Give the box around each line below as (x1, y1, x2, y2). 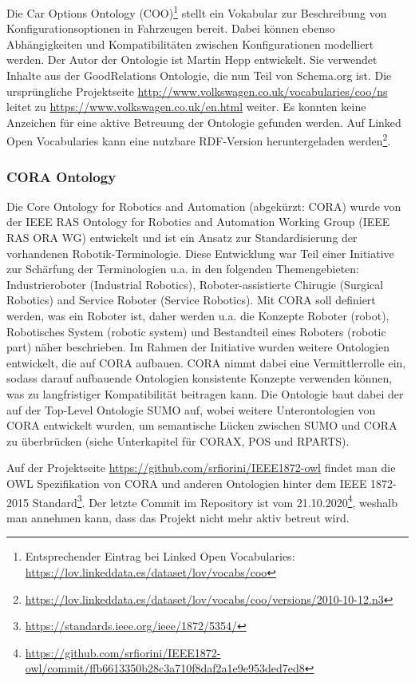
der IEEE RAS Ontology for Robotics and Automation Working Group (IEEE (6, 213, 390, 230)
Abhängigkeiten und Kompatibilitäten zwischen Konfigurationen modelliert (6, 35, 374, 52)
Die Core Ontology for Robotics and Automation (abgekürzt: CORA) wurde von (6, 197, 401, 214)
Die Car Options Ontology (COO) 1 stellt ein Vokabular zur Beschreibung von (6, 2, 387, 21)
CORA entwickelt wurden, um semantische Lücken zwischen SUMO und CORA (6, 417, 397, 434)
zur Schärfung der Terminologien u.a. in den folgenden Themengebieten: (6, 260, 359, 277)
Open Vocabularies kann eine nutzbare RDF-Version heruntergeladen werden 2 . (6, 130, 391, 149)
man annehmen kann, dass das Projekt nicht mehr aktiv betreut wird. (6, 509, 350, 525)
